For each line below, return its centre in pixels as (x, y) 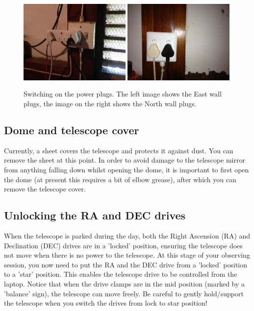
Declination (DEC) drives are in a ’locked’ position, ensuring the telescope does (123, 245)
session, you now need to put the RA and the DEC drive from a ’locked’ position (126, 264)
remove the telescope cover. (45, 189)
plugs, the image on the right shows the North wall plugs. (110, 103)
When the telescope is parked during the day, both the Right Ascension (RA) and (127, 235)
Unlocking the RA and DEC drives (95, 215)
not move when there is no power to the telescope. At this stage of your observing (127, 255)
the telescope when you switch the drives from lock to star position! (106, 303)
